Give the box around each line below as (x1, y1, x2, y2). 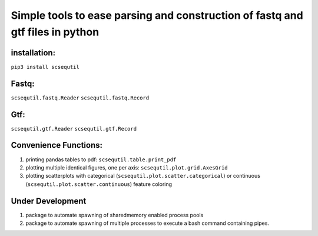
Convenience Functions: (11, 140, 103, 150)
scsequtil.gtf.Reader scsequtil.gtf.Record (11, 125, 137, 132)
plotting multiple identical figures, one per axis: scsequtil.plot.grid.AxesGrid (25, 164, 228, 171)
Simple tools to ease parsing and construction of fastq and (11, 9, 303, 22)
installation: (11, 48, 56, 58)
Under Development (11, 196, 87, 206)
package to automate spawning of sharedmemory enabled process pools (25, 211, 204, 218)
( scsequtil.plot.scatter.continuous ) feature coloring (25, 180, 173, 188)
